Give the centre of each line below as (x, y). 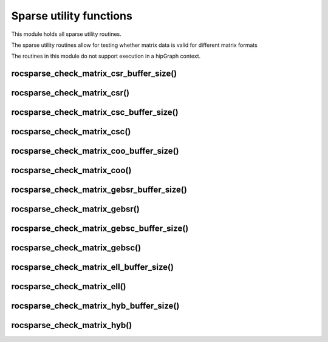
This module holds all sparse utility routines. (66, 34)
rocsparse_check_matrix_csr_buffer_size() (94, 74)
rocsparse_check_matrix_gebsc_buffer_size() (100, 229)
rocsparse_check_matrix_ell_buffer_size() (93, 267)
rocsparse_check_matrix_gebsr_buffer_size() (99, 190)
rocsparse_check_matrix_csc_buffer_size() (95, 112)
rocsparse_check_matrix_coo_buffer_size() (95, 151)
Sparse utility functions (72, 16)
